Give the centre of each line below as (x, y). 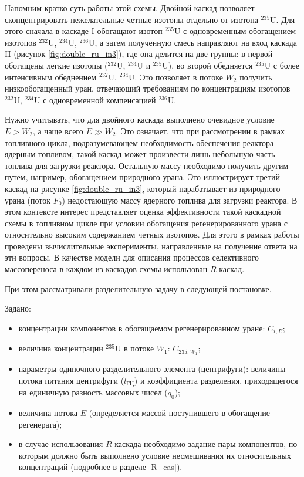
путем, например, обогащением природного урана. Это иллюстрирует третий (142, 177)
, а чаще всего (58, 131)
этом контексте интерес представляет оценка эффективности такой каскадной (143, 212)
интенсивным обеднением (51, 77)
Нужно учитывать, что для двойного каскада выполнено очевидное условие (140, 119)
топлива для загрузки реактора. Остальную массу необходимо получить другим (147, 165)
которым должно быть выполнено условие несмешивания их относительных (155, 455)
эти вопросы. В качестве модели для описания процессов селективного (132, 257)
